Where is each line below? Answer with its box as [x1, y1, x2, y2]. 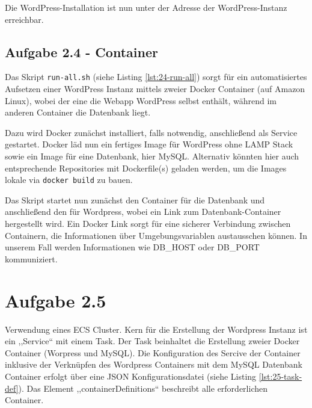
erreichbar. [5, 13, 44, 25]
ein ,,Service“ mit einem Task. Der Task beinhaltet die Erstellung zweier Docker [5, 335, 300, 347]
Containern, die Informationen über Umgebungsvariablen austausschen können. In [5, 229, 307, 241]
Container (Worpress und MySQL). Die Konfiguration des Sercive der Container [5, 346, 301, 359]
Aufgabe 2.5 [5, 288, 106, 312]
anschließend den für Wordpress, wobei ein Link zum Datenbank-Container [5, 205, 281, 218]
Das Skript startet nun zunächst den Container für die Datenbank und [5, 193, 265, 206]
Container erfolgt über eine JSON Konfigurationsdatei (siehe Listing [5, 369, 257, 382]
